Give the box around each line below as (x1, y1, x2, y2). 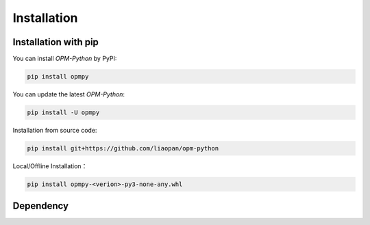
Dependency (12, 200, 69, 212)
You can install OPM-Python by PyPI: (12, 55, 117, 63)
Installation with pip (12, 36, 99, 48)
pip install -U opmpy (27, 109, 100, 116)
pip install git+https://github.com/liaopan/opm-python (27, 144, 219, 152)
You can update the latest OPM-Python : (12, 90, 125, 98)
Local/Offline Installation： (12, 161, 88, 170)
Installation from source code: (12, 127, 97, 134)
